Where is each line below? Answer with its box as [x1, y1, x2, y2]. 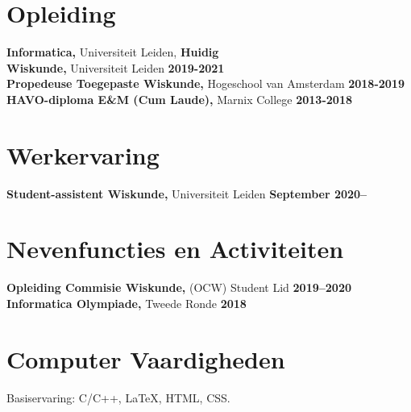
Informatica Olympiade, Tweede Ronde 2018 [6, 294, 247, 311]
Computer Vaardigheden [6, 342, 285, 375]
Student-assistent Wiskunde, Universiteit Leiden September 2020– [6, 185, 367, 202]
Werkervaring [6, 138, 160, 171]
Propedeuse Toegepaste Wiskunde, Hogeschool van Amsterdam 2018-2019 [6, 75, 405, 92]
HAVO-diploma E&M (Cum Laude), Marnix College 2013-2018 [6, 90, 352, 107]
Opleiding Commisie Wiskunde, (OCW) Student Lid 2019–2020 [6, 279, 351, 296]
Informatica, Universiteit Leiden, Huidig [6, 44, 219, 60]
